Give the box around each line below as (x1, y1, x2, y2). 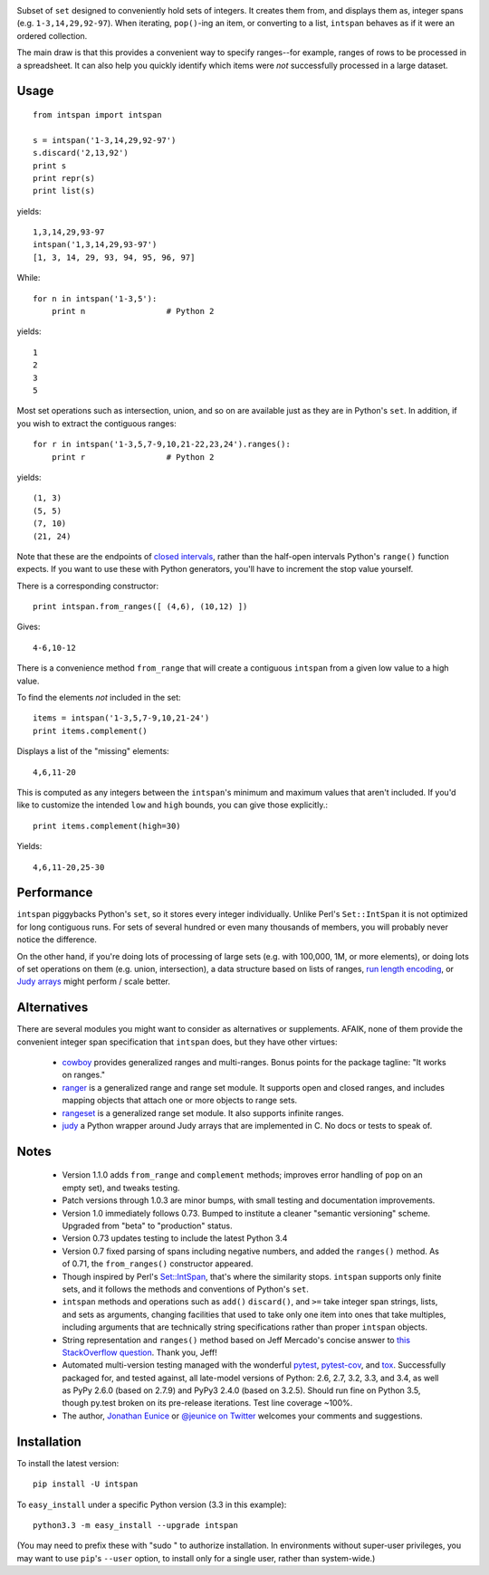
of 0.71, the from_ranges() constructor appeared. (62, 1258, 254, 1269)
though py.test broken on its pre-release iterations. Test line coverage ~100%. (62, 1398, 353, 1408)
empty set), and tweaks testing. (62, 1182, 180, 1193)
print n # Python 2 (51, 306, 215, 317)
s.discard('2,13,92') (33, 148, 129, 158)
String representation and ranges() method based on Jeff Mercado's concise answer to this (62, 1334, 411, 1345)
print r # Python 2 (51, 452, 215, 462)
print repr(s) (33, 173, 95, 183)
